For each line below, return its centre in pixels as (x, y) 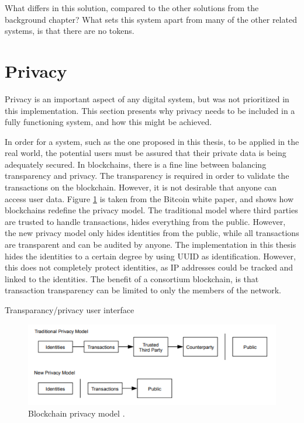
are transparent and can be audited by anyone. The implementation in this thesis (151, 245)
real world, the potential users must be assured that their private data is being (146, 153)
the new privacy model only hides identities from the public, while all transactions (152, 233)
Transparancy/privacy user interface (70, 310)
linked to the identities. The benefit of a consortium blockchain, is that (132, 278)
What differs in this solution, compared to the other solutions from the (132, 8)
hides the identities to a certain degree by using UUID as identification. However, (150, 256)
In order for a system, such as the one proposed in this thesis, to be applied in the (152, 141)
